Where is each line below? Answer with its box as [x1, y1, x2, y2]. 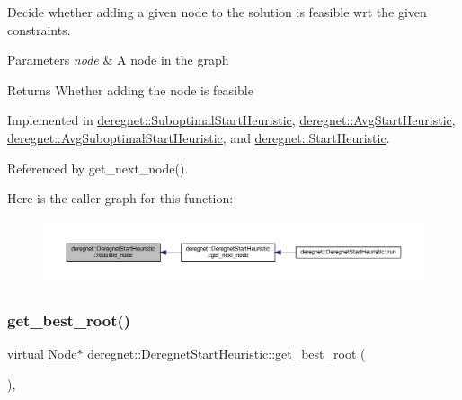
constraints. [7, 20, 71, 39]
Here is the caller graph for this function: [7, 189, 234, 208]
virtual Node [7, 344, 77, 363]
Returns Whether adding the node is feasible [7, 80, 253, 99]
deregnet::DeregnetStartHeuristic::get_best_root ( [87, 344, 366, 363]
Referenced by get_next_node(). [7, 158, 189, 177]
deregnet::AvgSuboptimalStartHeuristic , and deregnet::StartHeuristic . [7, 128, 390, 147]
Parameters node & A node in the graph [7, 50, 229, 69]
